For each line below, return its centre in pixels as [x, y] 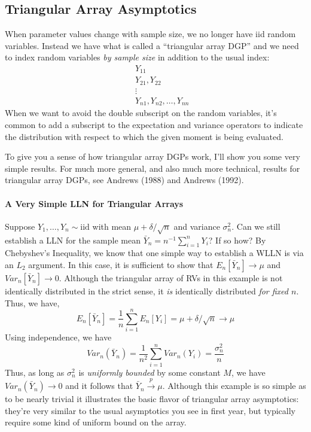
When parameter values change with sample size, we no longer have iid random [150, 34]
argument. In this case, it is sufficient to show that [121, 264]
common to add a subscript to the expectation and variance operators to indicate [154, 125]
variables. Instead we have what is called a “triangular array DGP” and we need [152, 45]
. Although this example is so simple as [234, 386]
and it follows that [99, 386]
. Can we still [256, 226]
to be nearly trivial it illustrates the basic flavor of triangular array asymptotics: [152, 399]
